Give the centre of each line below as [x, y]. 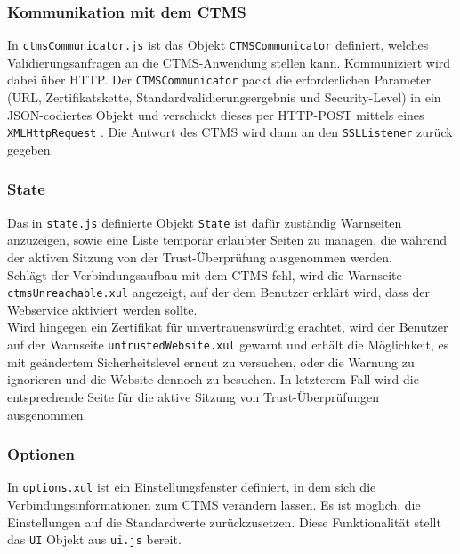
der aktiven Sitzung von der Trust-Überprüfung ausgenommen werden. [200, 257]
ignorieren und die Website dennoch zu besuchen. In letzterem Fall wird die [213, 379]
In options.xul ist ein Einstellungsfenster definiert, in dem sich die [192, 487]
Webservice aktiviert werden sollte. [102, 309]
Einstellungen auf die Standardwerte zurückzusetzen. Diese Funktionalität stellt [224, 522]
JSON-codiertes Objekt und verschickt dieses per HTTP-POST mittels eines [216, 114]
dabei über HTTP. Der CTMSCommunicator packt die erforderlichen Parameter [219, 80]
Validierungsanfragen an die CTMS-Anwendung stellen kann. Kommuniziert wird [229, 62]
